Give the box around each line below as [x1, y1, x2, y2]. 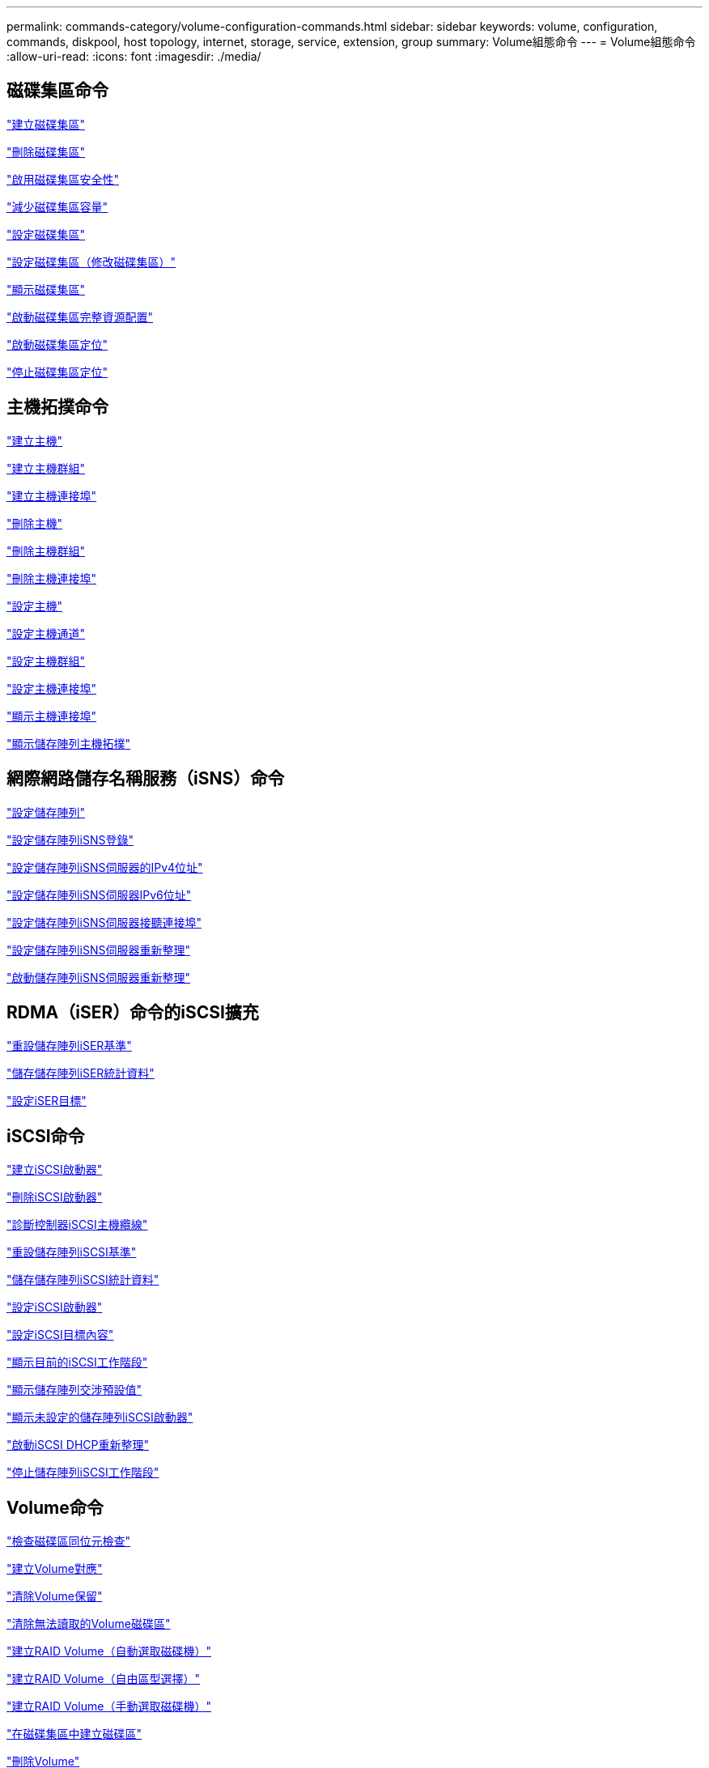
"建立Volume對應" [6, 1562, 103, 1576]
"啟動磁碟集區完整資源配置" [6, 309, 154, 324]
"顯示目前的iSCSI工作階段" [6, 1355, 148, 1370]
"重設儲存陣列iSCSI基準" [6, 1245, 137, 1260]
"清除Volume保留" [6, 1589, 103, 1604]
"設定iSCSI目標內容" [6, 1328, 114, 1342]
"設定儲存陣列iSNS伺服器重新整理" [6, 942, 190, 957]
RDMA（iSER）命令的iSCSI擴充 [6, 1001, 259, 1022]
